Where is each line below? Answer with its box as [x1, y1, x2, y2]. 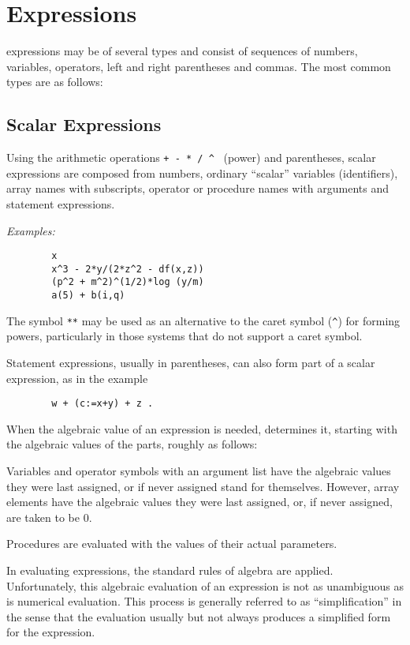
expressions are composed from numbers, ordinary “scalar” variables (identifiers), [6, 164, 398, 181]
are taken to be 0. [6, 508, 92, 525]
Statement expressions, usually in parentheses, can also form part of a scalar [6, 354, 375, 371]
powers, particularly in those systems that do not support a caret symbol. [6, 328, 363, 344]
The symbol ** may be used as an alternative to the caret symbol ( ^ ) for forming [6, 312, 401, 328]
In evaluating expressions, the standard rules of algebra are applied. [6, 562, 334, 579]
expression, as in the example [6, 369, 148, 386]
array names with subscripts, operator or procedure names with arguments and [6, 180, 389, 197]
